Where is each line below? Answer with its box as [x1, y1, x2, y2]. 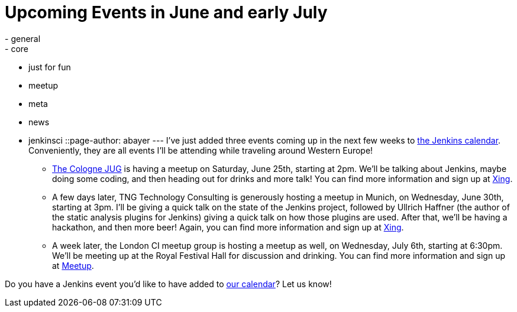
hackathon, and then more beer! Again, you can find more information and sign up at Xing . [52, 222, 404, 232]
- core [5, 43, 28, 54]
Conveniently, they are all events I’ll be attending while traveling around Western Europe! [28, 145, 373, 155]
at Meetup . [52, 260, 94, 271]
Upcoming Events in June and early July [5, 2, 328, 22]
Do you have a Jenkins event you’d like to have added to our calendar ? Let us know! [5, 278, 332, 289]
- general [5, 33, 41, 44]
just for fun [28, 61, 71, 72]
